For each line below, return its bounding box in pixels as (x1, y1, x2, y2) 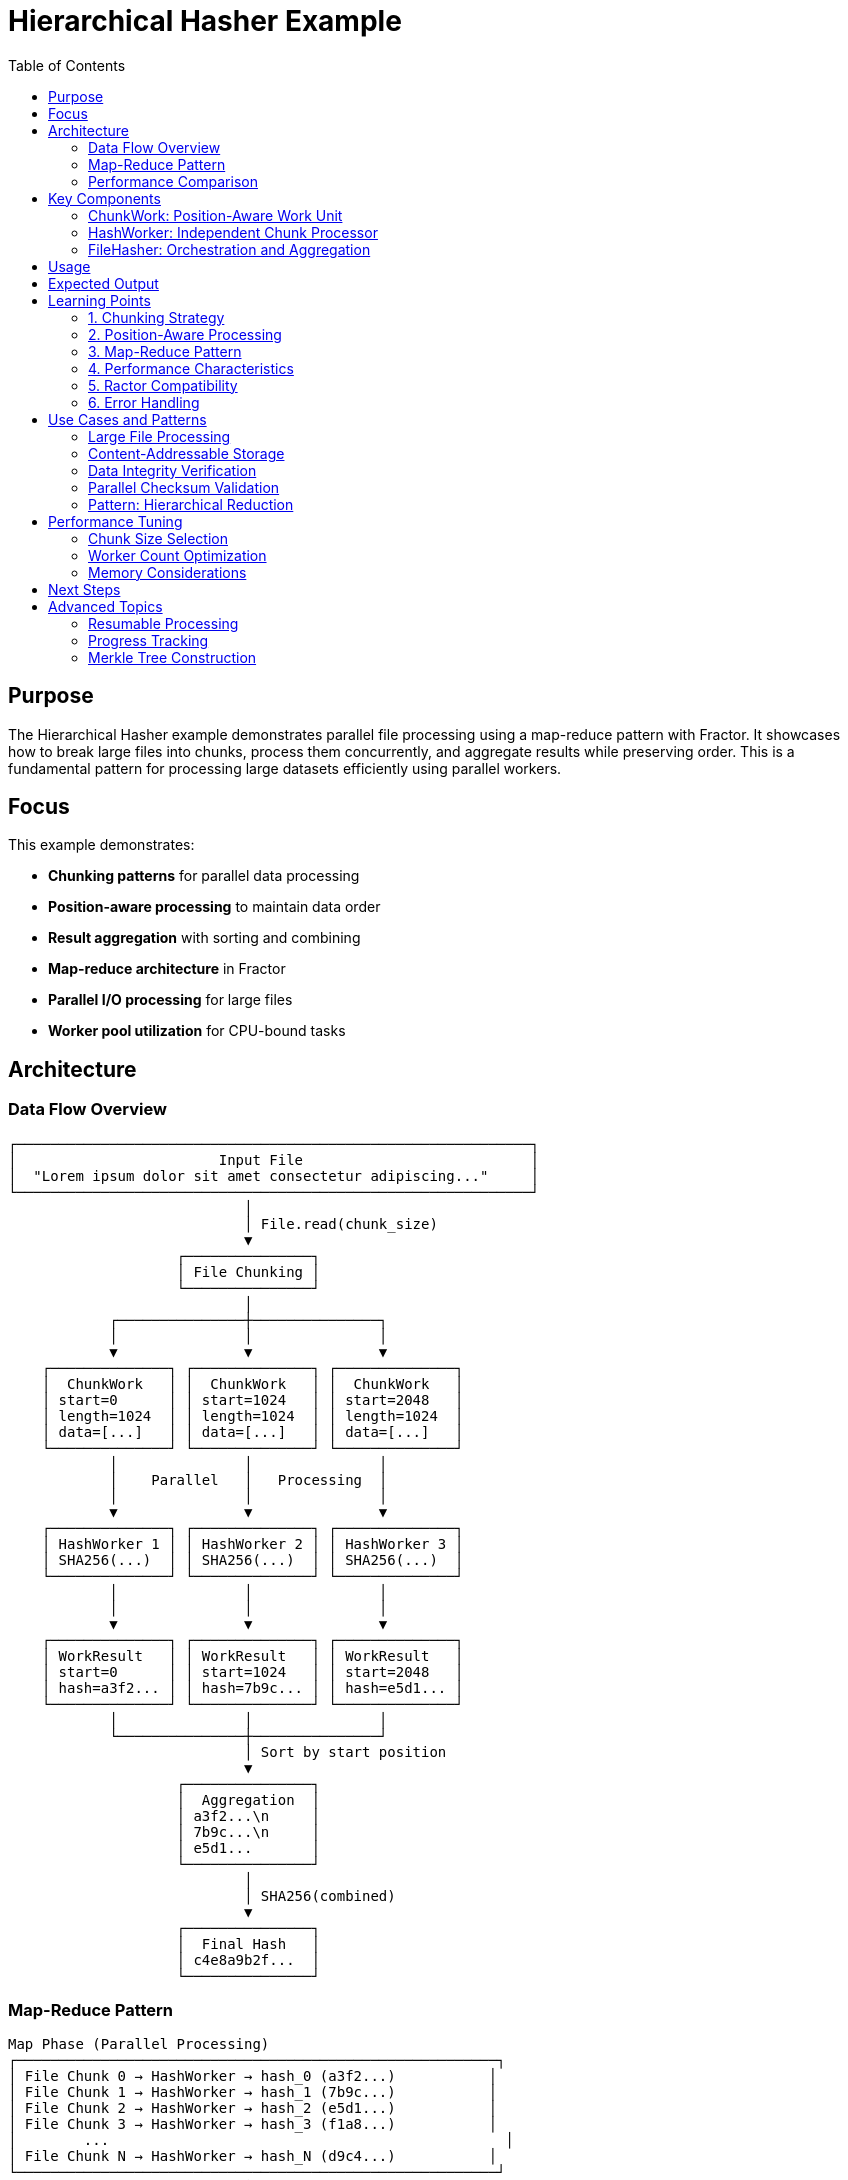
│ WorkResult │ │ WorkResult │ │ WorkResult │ (41, 1647, 464, 1664)
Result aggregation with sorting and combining (48, 929, 361, 947)
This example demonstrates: (8, 836, 195, 854)
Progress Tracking (88, 631, 209, 649)
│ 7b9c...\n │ (176, 1823, 320, 1840)
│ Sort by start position (244, 1743, 447, 1760)
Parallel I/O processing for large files (48, 991, 293, 1009)
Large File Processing (88, 427, 231, 445)
